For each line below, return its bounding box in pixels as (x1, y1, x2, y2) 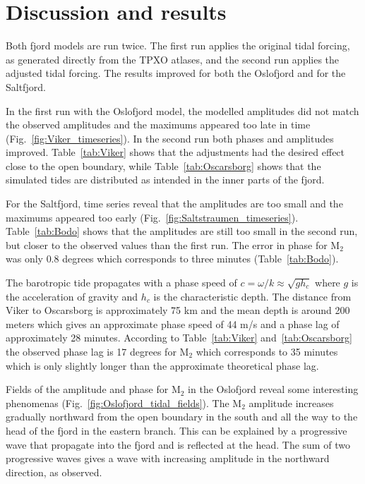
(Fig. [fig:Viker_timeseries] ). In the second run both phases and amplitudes (6, 131, 334, 145)
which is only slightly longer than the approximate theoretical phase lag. (6, 358, 319, 373)
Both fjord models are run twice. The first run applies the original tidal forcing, (6, 38, 350, 53)
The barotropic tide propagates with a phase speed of (6, 275, 237, 290)
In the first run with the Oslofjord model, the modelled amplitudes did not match (6, 103, 359, 118)
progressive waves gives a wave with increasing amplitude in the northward (6, 451, 330, 466)
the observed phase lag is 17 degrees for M (6, 344, 189, 358)
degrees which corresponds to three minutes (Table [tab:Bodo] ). (62, 251, 339, 266)
